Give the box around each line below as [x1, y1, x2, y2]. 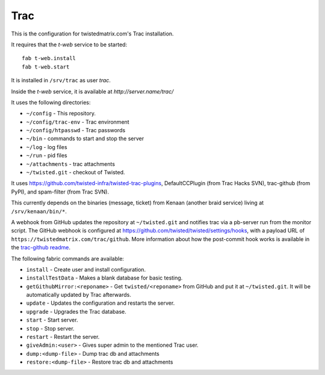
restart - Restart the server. [26, 334, 100, 341]
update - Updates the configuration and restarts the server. [26, 299, 175, 306]
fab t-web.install [22, 55, 76, 62]
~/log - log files [26, 143, 67, 150]
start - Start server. [26, 316, 78, 324]
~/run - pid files [26, 152, 67, 159]
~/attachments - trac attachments [26, 160, 116, 168]
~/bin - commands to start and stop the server [26, 135, 144, 142]
